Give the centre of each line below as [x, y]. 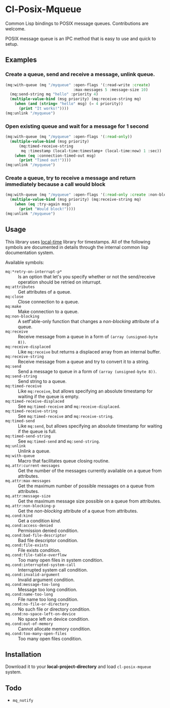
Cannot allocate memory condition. [54, 629]
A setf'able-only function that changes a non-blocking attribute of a [89, 321]
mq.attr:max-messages [28, 481]
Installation [23, 654]
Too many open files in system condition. [61, 560]
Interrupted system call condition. [53, 570]
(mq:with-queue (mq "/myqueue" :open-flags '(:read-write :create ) [78, 85]
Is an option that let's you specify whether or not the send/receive [87, 276]
